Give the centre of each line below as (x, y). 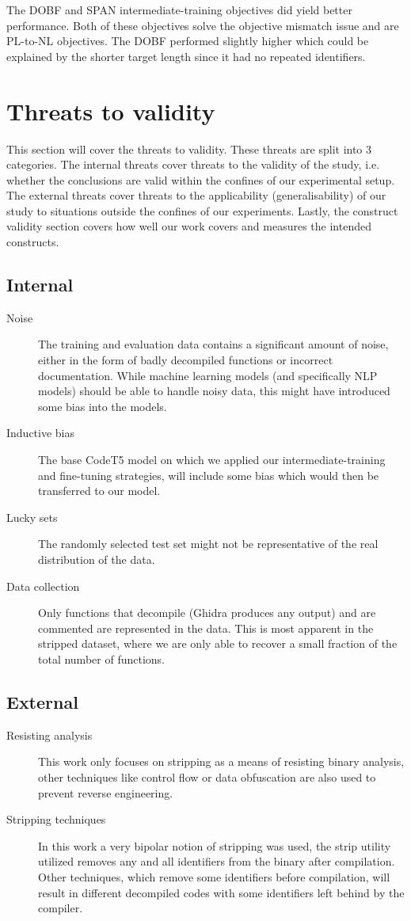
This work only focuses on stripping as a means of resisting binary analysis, (221, 761)
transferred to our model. (99, 491)
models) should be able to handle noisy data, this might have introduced (214, 391)
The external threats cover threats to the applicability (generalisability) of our (196, 195)
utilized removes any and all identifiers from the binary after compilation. (217, 861)
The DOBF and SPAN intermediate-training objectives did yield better (179, 10)
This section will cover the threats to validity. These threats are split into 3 (189, 148)
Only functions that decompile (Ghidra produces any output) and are (207, 613)
